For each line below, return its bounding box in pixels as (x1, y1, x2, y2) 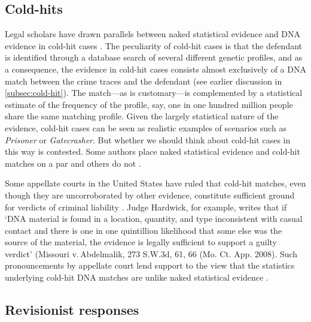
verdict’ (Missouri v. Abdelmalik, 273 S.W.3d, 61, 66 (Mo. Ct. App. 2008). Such (5, 247, 298, 260)
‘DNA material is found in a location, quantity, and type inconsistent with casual (5, 212, 303, 225)
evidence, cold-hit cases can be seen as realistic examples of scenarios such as (5, 121, 286, 134)
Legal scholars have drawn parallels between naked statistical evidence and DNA (5, 28, 300, 40)
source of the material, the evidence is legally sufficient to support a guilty (5, 236, 278, 248)
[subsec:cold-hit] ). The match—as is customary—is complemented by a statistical (5, 86, 303, 99)
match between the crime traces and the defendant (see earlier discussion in (5, 74, 282, 87)
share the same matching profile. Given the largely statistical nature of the (5, 110, 279, 122)
